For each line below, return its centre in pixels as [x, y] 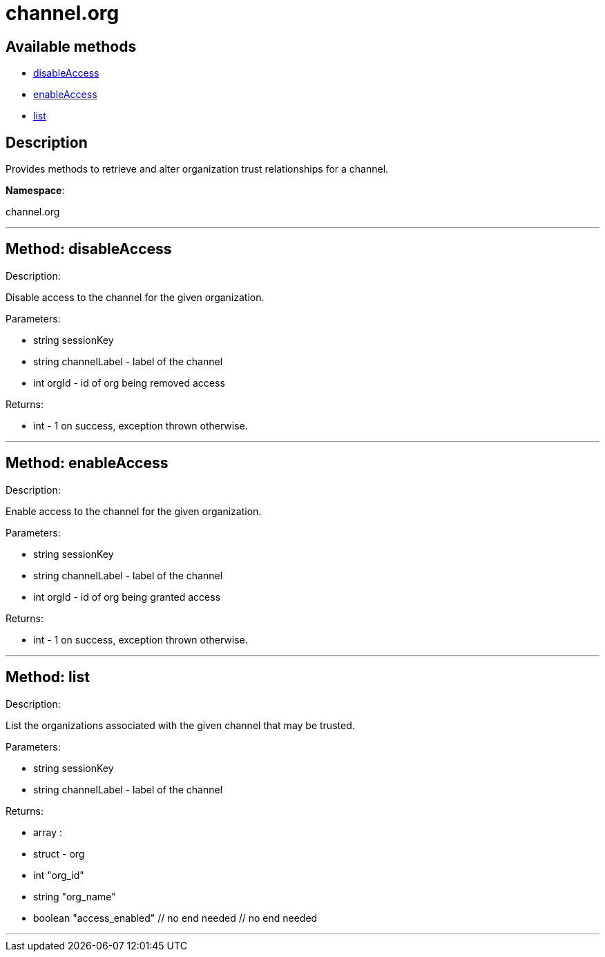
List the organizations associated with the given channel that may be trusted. [180, 725]
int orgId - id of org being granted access [127, 597]
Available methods [71, 46]
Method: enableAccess [87, 463]
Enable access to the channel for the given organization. [134, 511]
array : [48, 832]
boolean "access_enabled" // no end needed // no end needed [175, 918]
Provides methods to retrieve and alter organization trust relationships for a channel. [197, 169]
